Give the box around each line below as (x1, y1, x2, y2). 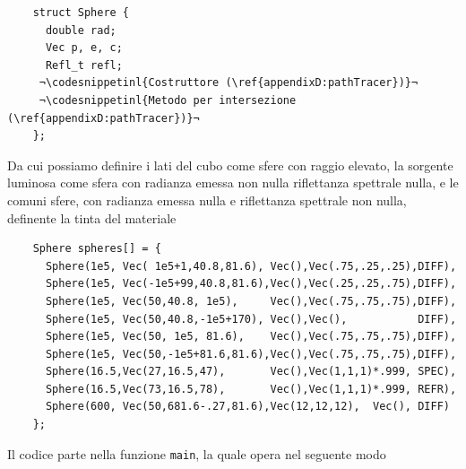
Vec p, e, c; (45, 41, 123, 55)
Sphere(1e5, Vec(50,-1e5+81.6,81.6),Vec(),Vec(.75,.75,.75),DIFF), (45, 347, 457, 360)
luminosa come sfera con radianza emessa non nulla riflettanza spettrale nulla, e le (7, 173, 459, 192)
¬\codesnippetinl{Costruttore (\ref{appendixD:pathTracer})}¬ (39, 76, 419, 90)
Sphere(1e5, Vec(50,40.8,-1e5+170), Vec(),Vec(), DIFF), (45, 312, 457, 326)
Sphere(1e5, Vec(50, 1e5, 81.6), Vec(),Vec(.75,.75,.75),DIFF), (45, 330, 457, 343)
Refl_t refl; (45, 58, 123, 72)
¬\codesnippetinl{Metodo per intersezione (39, 93, 297, 107)
